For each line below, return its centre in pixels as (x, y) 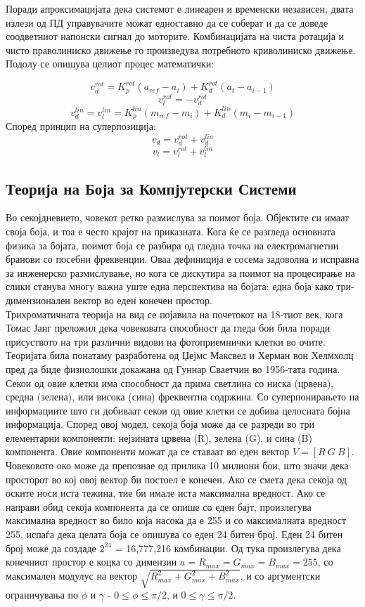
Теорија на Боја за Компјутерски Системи (151, 188)
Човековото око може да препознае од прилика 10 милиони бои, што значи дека (177, 465)
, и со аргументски (280, 576)
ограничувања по (42, 595)
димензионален (38, 300)
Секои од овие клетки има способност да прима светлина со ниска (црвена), (170, 383)
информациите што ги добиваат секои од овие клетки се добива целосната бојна (178, 410)
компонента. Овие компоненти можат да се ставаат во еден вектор (148, 451)
